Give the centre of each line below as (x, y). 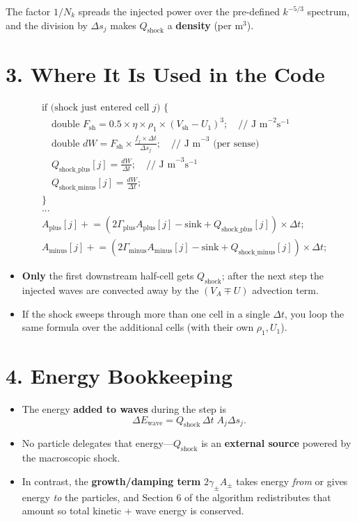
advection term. (285, 289)
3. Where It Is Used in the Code (165, 73)
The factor (28, 11)
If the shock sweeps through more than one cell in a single (146, 313)
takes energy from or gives (292, 481)
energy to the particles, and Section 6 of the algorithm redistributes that (176, 497)
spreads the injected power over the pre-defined (179, 11)
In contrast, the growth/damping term (111, 481)
